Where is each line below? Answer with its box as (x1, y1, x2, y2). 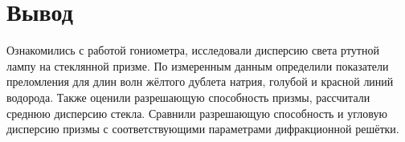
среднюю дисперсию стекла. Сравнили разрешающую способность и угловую (6, 104, 387, 121)
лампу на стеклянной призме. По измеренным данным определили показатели (6, 57, 389, 74)
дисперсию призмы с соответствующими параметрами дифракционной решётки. (6, 120, 399, 137)
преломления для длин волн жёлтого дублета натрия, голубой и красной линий (6, 73, 394, 90)
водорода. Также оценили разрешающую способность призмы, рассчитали (6, 88, 370, 105)
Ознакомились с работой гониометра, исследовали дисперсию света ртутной (6, 42, 379, 59)
